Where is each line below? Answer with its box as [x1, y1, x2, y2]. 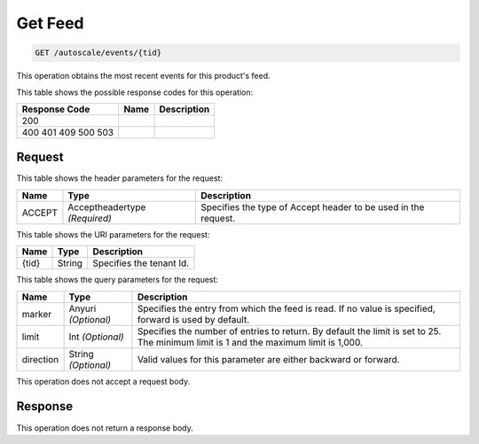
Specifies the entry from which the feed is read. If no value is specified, [137, 302, 436, 315]
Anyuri [68, 302, 97, 315]
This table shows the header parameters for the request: [16, 173, 224, 183]
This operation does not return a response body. [16, 422, 194, 433]
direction [21, 353, 59, 365]
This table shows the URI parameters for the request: [16, 229, 210, 239]
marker [21, 308, 52, 320]
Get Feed [16, 13, 84, 33]
